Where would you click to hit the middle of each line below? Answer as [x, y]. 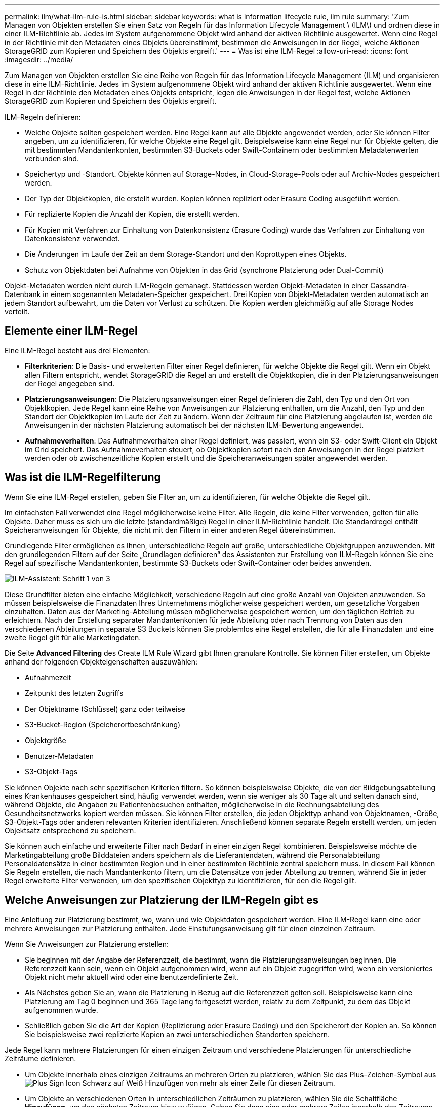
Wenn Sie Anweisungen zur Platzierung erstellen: [87, 944]
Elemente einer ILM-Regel [71, 331]
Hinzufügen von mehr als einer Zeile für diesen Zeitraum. [240, 1083]
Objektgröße [46, 740]
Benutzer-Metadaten [59, 756]
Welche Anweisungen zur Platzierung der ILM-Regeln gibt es [162, 900]
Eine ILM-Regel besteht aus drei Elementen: [77, 350]
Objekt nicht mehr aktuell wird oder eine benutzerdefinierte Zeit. [132, 977]
